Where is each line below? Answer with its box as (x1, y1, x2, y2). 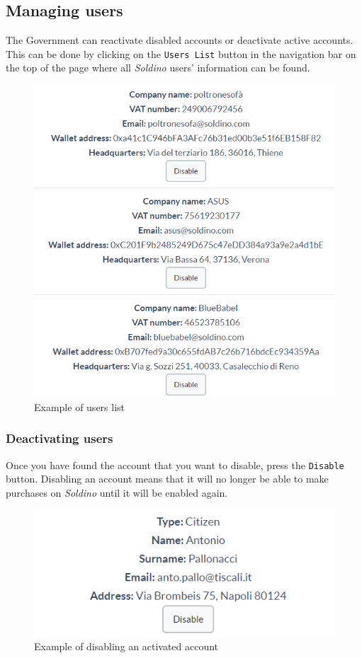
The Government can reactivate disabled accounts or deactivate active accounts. (6, 33, 353, 47)
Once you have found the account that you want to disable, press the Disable (6, 457, 344, 472)
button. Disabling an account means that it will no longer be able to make (6, 471, 329, 486)
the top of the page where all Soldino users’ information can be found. (6, 60, 310, 75)
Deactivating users (6, 429, 113, 447)
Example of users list (34, 399, 125, 414)
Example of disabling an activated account (34, 639, 219, 654)
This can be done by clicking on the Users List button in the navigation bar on (6, 46, 356, 61)
